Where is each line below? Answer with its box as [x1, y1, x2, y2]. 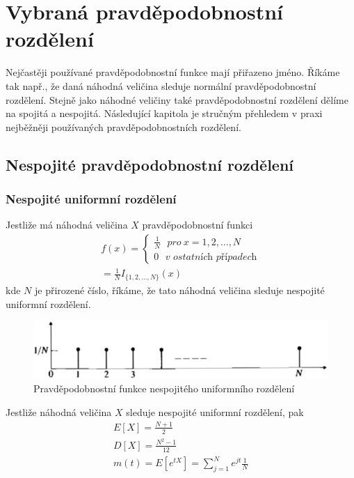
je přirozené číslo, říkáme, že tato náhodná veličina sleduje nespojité [34, 282, 325, 297]
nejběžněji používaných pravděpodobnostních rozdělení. [6, 119, 241, 134]
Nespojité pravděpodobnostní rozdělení [6, 153, 294, 175]
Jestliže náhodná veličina [6, 404, 112, 419]
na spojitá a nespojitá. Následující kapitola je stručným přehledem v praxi [6, 106, 323, 121]
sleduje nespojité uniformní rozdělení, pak [126, 404, 304, 419]
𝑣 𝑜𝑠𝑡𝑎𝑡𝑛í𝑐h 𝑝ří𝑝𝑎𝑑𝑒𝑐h [165, 252, 257, 262]
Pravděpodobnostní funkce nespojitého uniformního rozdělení [33, 381, 295, 396]
